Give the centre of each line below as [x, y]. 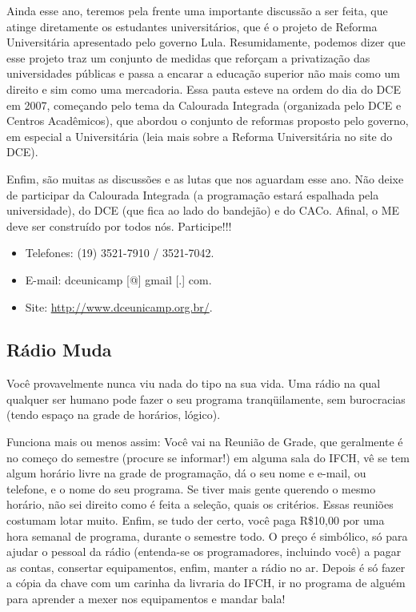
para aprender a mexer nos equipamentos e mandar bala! [146, 599]
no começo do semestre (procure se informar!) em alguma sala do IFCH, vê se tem [208, 457]
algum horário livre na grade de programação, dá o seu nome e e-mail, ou [186, 473]
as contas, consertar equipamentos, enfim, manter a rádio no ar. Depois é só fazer [206, 567]
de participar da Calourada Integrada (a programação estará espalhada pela [193, 194]
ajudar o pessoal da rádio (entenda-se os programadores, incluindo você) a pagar [204, 552]
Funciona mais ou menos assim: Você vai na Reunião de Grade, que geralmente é [205, 442]
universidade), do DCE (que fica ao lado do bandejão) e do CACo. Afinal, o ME [203, 210]
